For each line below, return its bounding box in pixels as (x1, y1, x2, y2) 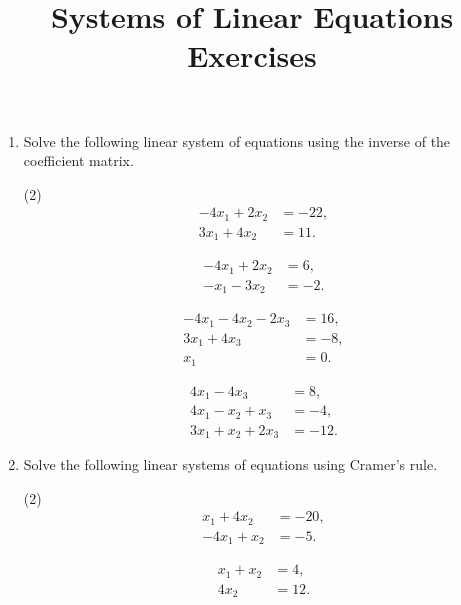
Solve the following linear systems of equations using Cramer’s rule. (23, 454, 438, 475)
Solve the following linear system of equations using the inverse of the (23, 130, 451, 151)
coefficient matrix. (23, 150, 134, 171)
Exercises (187, 35, 317, 76)
